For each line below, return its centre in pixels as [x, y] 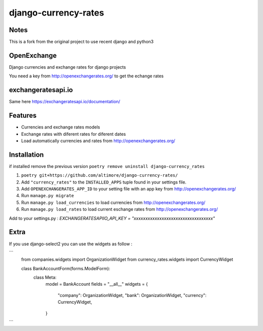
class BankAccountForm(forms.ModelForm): [66, 268]
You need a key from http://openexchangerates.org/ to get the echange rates [86, 76]
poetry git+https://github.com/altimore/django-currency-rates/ [100, 175]
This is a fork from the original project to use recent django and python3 [81, 42]
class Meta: [45, 277]
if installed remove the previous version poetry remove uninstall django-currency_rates [107, 166]
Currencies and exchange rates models [61, 127]
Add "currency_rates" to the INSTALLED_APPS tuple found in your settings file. [104, 182]
